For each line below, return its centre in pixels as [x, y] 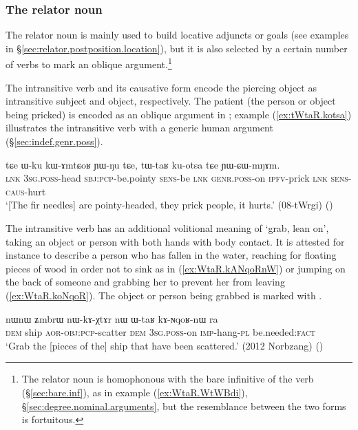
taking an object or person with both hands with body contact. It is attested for [175, 241]
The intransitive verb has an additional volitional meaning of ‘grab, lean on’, [167, 228]
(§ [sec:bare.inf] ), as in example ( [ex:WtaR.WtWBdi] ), [135, 392]
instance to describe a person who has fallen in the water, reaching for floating [171, 255]
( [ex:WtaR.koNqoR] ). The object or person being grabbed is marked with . [164, 295]
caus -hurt [26, 191]
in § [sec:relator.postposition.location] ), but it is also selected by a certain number [177, 48]
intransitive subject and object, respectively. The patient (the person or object [171, 101]
